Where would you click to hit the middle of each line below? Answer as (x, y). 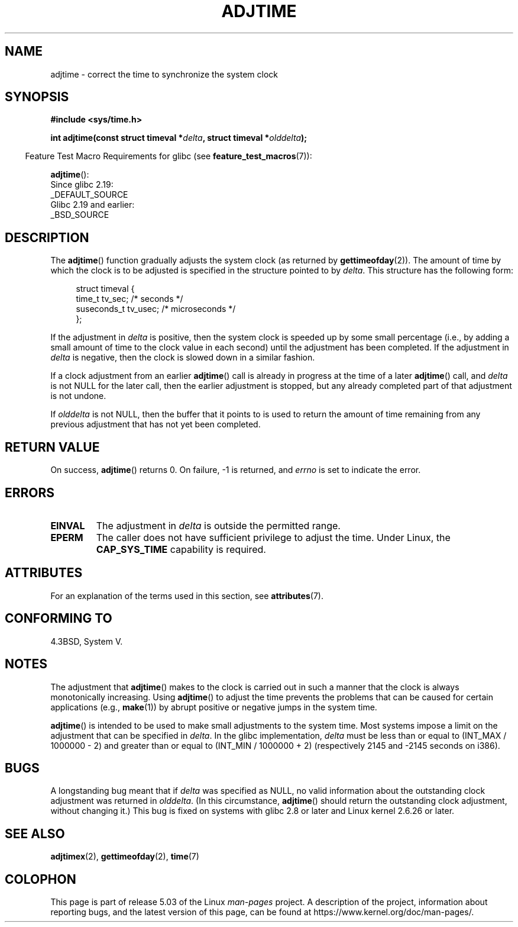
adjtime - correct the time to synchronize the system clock (164, 74)
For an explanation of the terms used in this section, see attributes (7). (187, 596)
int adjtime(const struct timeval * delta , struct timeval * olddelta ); (179, 138)
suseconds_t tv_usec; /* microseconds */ (156, 309)
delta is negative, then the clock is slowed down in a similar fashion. (183, 358)
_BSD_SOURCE (80, 215)
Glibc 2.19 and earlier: (93, 205)
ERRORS (30, 493)
